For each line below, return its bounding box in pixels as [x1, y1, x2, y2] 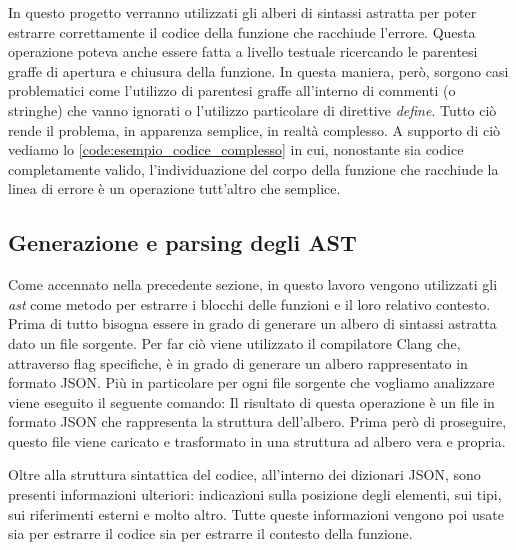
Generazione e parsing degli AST [8, 227, 357, 258]
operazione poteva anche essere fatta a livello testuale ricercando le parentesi [8, 41, 478, 62]
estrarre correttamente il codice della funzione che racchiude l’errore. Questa [8, 21, 476, 42]
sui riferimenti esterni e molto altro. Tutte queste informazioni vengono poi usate [8, 503, 504, 524]
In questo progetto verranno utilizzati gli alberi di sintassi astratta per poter [8, 2, 477, 22]
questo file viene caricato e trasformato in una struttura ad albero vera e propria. [8, 430, 506, 451]
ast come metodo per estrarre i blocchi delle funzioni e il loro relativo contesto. [8, 293, 491, 314]
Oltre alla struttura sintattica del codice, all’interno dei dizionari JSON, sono [8, 464, 481, 485]
